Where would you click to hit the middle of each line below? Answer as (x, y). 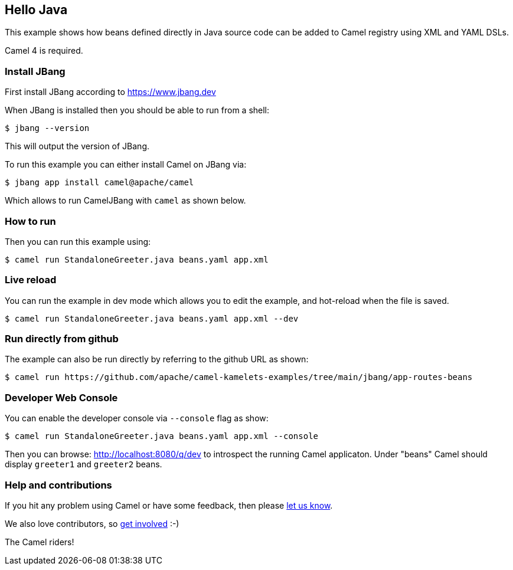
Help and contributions (58, 485)
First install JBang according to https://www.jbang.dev (110, 92)
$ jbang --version (47, 128)
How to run (30, 221)
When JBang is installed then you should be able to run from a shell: (137, 110)
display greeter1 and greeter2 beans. (84, 464)
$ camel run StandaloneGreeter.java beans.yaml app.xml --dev (152, 318)
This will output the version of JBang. (77, 146)
